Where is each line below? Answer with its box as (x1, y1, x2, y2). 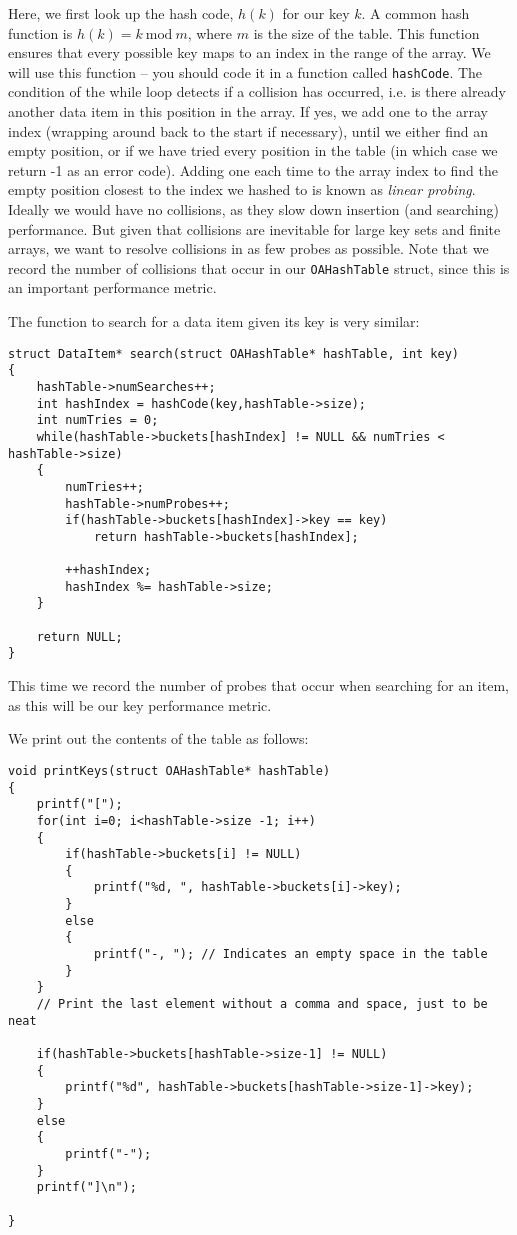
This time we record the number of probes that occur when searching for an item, (8, 675, 509, 696)
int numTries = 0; (36, 413, 159, 428)
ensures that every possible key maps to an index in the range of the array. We (8, 42, 491, 63)
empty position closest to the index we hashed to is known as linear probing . (8, 179, 476, 200)
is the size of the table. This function (253, 22, 480, 43)
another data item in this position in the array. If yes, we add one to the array (8, 101, 488, 122)
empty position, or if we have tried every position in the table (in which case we (8, 140, 498, 161)
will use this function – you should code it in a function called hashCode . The (8, 61, 483, 82)
